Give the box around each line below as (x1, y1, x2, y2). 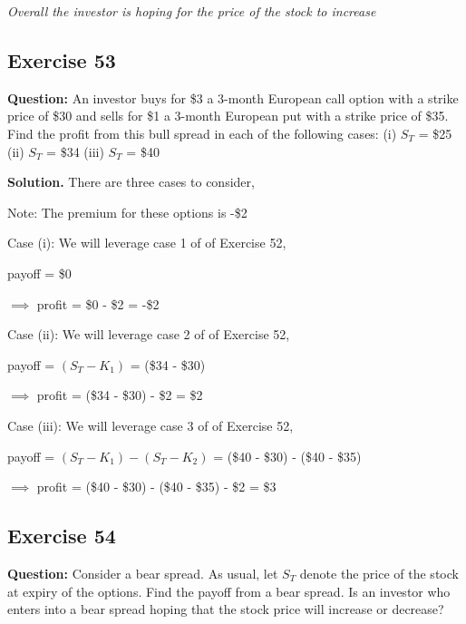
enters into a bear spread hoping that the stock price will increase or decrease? (7, 600, 444, 619)
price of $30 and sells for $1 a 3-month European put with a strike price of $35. (7, 106, 449, 125)
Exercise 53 (7, 45, 116, 73)
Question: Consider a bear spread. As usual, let (7, 563, 278, 582)
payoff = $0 (7, 263, 72, 282)
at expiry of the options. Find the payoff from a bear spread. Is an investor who (7, 581, 451, 600)
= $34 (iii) (46, 141, 104, 161)
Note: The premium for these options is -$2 (7, 202, 248, 221)
